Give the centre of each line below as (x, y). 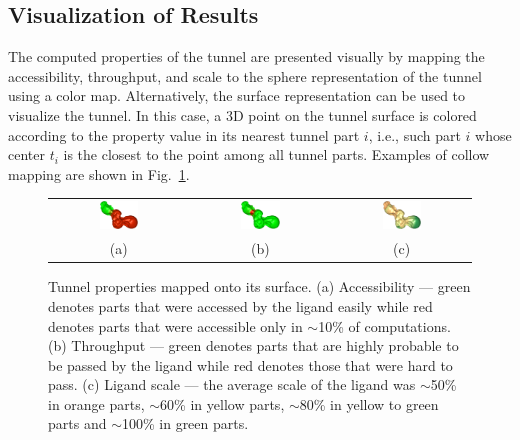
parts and (77, 423)
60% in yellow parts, (222, 403)
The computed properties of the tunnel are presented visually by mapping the (246, 56)
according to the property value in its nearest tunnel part (184, 134)
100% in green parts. (185, 423)
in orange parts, (96, 403)
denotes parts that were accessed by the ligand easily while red (240, 305)
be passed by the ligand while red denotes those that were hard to (250, 364)
